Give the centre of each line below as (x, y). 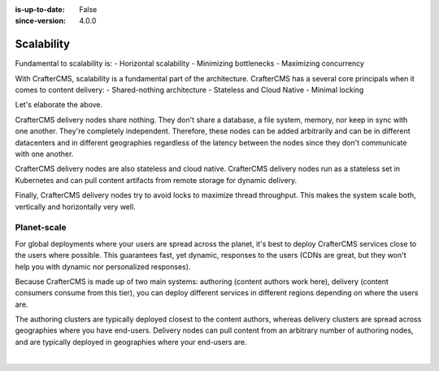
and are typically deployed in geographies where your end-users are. (131, 342)
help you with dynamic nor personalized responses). (103, 266)
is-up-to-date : (40, 9)
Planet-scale (41, 228)
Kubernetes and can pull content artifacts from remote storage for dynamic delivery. (156, 180)
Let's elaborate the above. (59, 105)
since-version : (41, 21)
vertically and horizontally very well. (75, 207)
